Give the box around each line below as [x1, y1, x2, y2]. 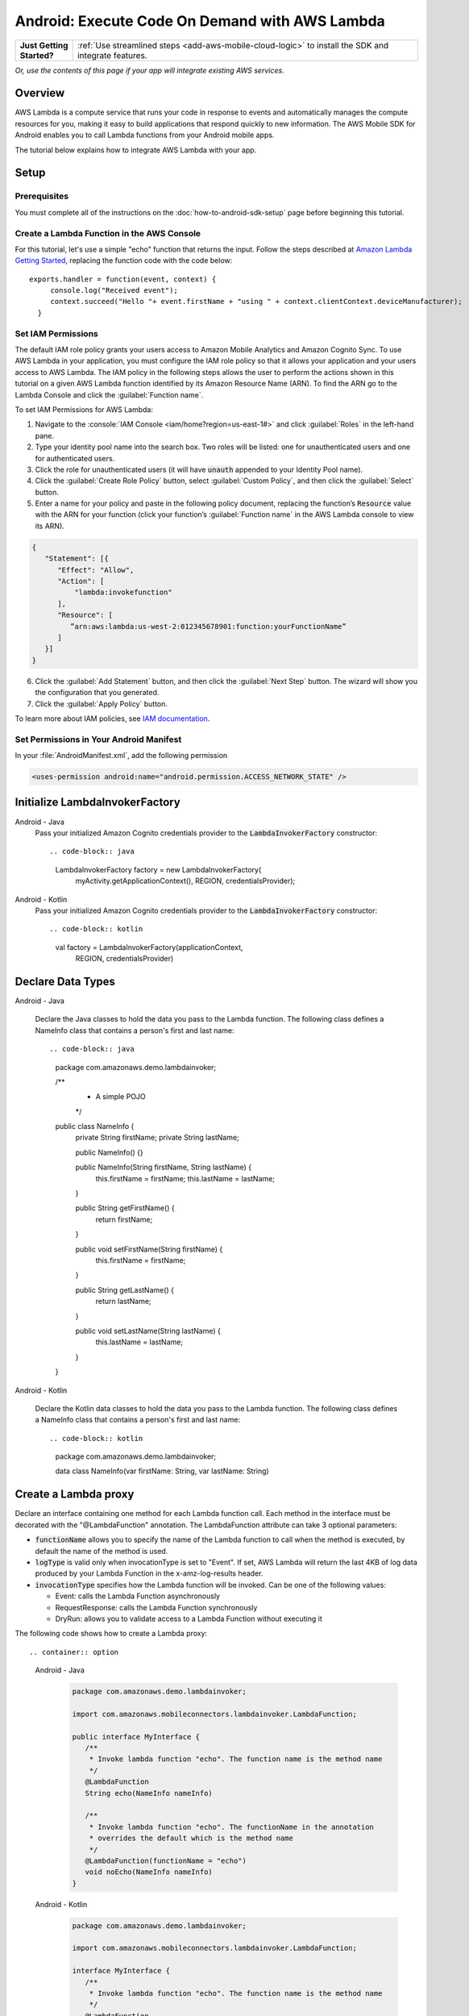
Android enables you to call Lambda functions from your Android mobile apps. [15, 130, 275, 140]
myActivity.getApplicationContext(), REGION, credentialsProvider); [75, 876, 296, 886]
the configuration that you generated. [35, 688, 160, 698]
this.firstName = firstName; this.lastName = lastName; [95, 1173, 276, 1183]
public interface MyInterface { [72, 1732, 201, 1741]
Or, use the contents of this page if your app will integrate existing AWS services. [15, 65, 285, 75]
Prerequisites [15, 190, 68, 202]
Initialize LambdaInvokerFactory [15, 795, 181, 810]
